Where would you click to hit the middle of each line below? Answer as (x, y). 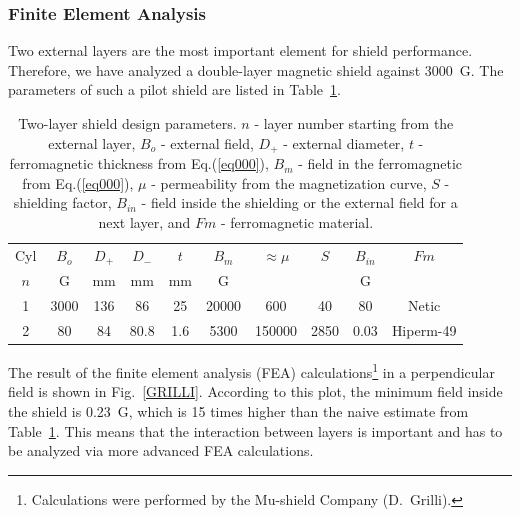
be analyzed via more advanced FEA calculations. (161, 450)
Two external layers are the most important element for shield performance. (240, 50)
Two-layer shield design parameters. (127, 123)
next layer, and (144, 221)
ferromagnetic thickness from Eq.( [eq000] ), (139, 163)
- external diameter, (344, 142)
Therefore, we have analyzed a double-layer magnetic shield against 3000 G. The (256, 69)
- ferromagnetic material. (297, 221)
